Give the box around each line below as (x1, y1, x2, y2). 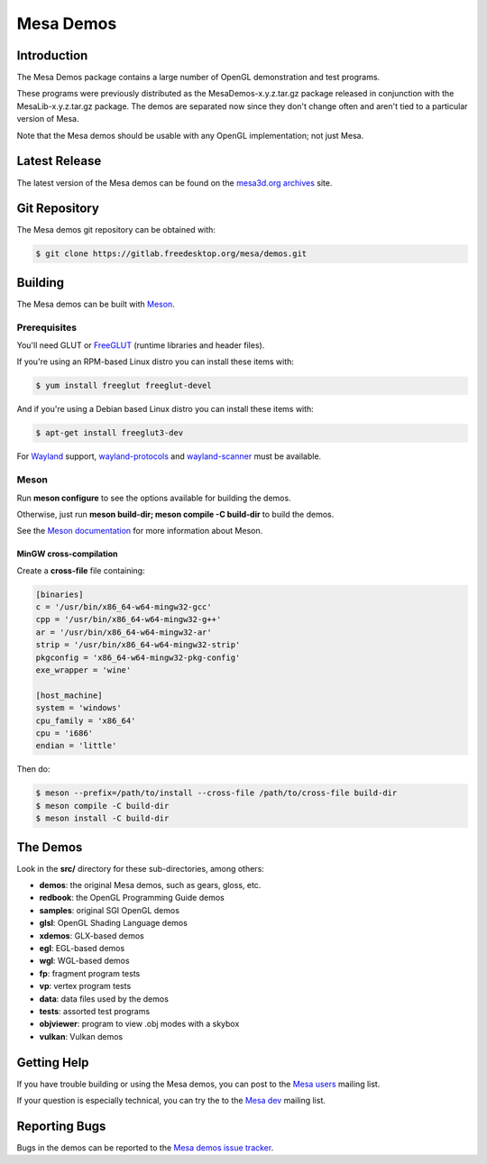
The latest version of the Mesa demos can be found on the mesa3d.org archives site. (16, 177, 333, 188)
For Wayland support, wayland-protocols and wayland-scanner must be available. (16, 451, 322, 462)
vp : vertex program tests (39, 981, 132, 992)
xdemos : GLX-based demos (39, 930, 144, 941)
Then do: (16, 764, 51, 774)
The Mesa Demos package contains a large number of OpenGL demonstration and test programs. (16, 72, 381, 83)
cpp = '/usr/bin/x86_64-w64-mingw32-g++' (35, 614, 222, 625)
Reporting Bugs (16, 1118, 106, 1133)
